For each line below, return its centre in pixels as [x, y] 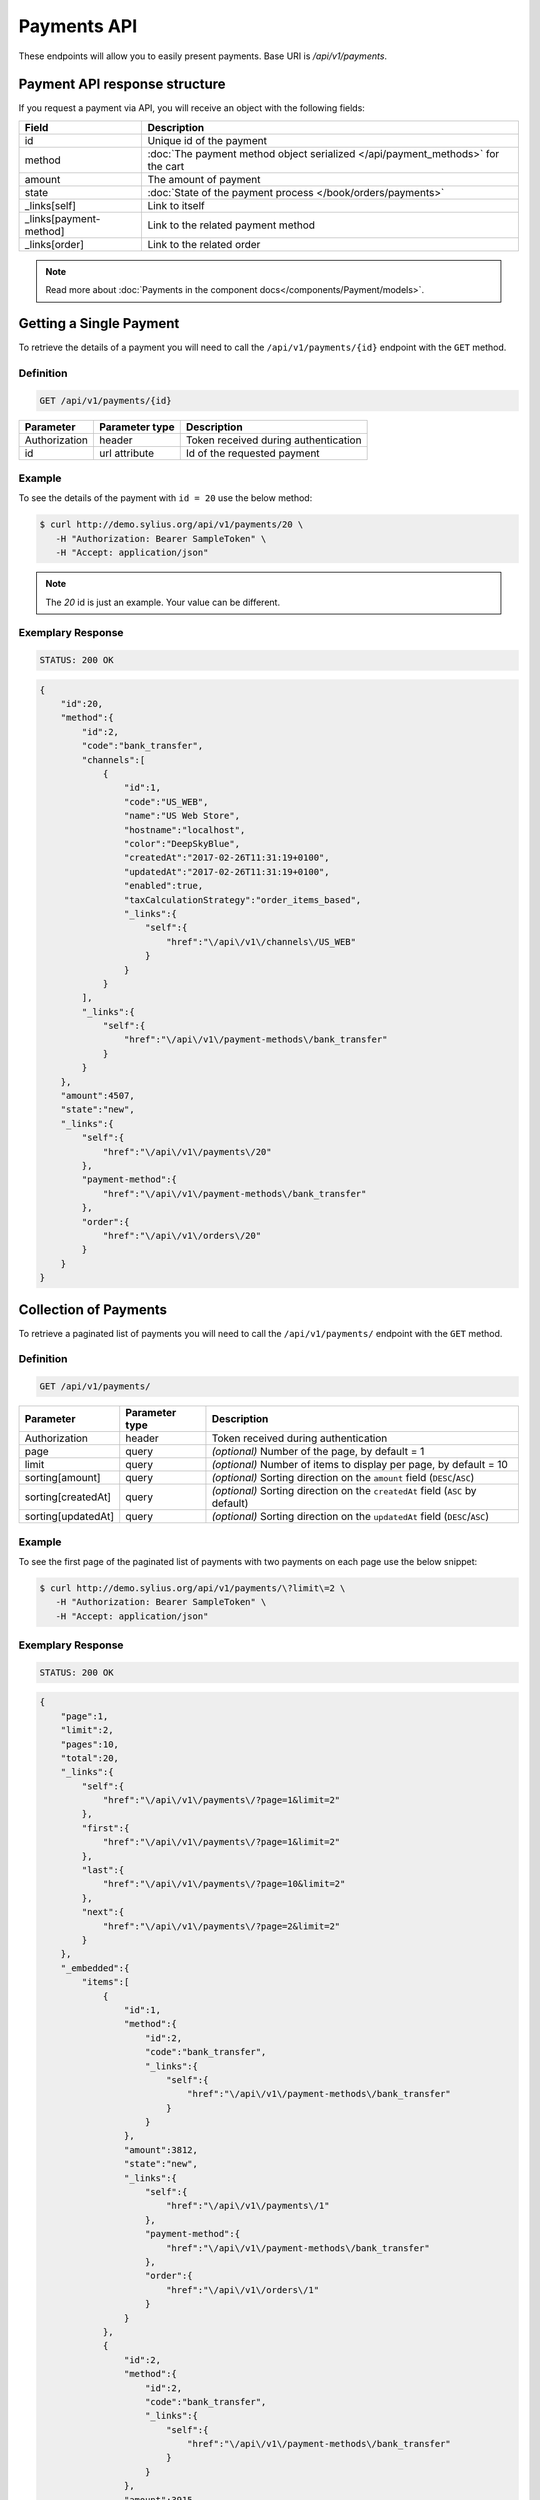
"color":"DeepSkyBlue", [181, 843]
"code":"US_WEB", [166, 801]
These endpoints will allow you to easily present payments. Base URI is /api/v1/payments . [203, 56]
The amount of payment [204, 179]
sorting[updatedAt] [69, 1517]
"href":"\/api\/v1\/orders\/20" [182, 1235]
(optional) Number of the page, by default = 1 [318, 1452]
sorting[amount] [62, 1478]
